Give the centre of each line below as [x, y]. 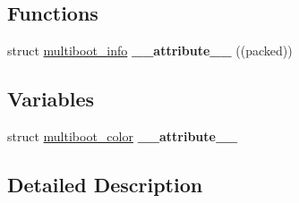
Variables [51, 99]
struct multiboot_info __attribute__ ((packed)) [150, 51]
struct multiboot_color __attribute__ [123, 136]
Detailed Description [105, 184]
